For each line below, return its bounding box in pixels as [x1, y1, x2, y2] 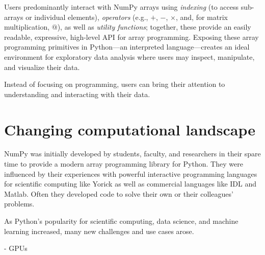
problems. [4, 198, 35, 209]
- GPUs [4, 243, 28, 253]
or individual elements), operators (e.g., [25, 11, 148, 22]
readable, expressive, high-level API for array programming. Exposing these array [4, 31, 259, 42]
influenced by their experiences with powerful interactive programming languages [4, 168, 257, 179]
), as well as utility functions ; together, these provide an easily [57, 21, 251, 32]
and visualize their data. [4, 61, 80, 72]
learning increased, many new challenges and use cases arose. [4, 225, 194, 236]
